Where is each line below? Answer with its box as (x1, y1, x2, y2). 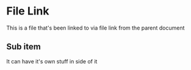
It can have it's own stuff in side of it (6, 57, 98, 65)
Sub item (6, 42, 41, 52)
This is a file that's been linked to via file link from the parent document (6, 24, 185, 31)
